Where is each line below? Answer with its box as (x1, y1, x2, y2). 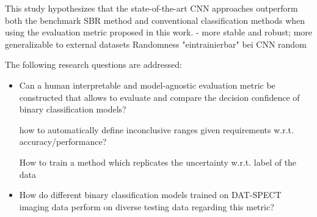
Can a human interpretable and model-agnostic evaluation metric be (19, 78, 275, 91)
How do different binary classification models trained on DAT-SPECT (19, 188, 282, 201)
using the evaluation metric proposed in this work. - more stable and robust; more (5, 26, 313, 39)
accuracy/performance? (19, 135, 107, 148)
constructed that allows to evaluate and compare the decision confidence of (19, 90, 300, 103)
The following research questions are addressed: (5, 58, 182, 71)
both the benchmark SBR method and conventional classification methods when (5, 13, 305, 26)
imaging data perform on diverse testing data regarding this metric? (19, 200, 274, 213)
